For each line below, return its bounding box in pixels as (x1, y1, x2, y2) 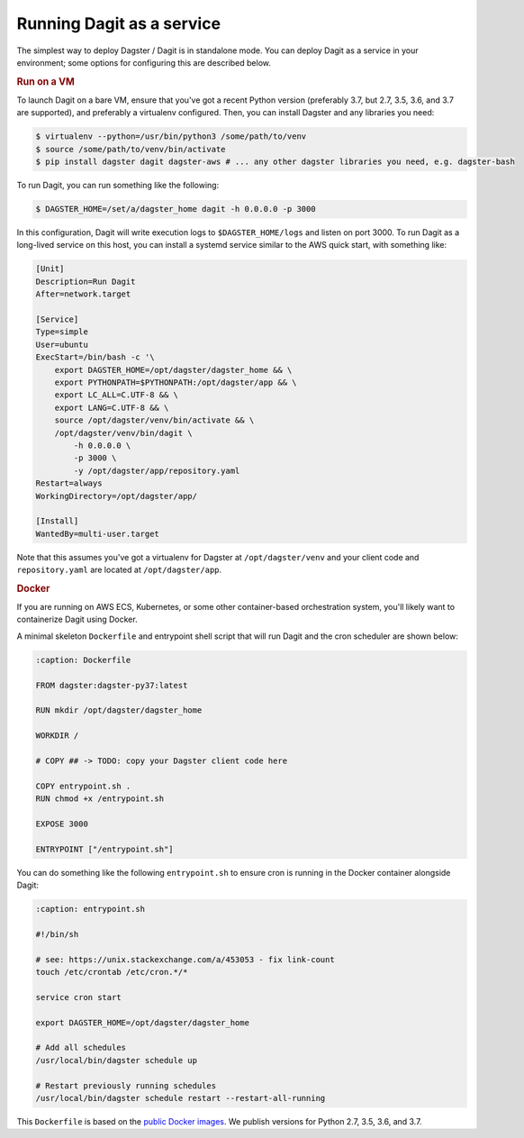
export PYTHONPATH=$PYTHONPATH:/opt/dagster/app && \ (54, 377, 297, 387)
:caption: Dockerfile (35, 654, 131, 665)
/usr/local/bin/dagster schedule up (35, 1055, 198, 1065)
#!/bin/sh (35, 929, 79, 939)
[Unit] (35, 264, 65, 274)
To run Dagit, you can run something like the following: (16, 180, 220, 191)
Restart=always (35, 478, 103, 488)
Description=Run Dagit (35, 276, 136, 287)
